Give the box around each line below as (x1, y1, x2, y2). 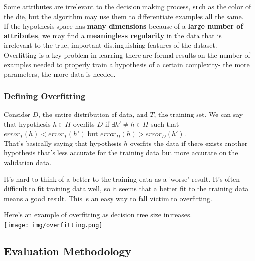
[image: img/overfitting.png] (4, 221, 103, 229)
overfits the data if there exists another (130, 138, 248, 148)
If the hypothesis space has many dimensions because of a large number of (4, 21, 243, 31)
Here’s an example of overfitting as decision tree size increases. (4, 209, 192, 220)
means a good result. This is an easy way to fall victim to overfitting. (4, 193, 212, 203)
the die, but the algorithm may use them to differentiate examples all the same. (4, 11, 244, 21)
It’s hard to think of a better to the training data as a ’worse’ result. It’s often (4, 174, 240, 184)
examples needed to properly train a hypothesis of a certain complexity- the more (4, 59, 250, 69)
